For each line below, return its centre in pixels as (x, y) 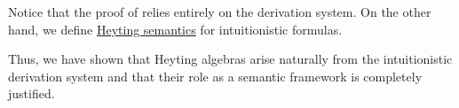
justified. (32, 93)
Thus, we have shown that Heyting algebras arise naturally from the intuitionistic (230, 59)
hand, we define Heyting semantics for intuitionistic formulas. (175, 29)
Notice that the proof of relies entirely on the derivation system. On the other (220, 12)
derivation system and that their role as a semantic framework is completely (215, 76)
